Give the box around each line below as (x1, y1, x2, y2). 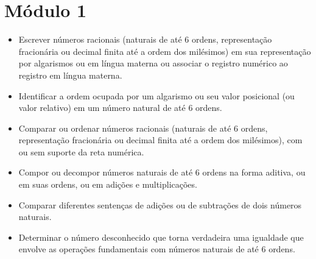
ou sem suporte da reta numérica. (18, 145, 144, 158)
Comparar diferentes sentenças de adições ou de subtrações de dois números (18, 198, 302, 211)
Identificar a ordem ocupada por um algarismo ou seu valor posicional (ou (18, 89, 295, 102)
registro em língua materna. (18, 68, 122, 81)
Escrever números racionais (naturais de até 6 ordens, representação (18, 33, 272, 46)
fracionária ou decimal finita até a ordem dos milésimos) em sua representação (18, 44, 311, 57)
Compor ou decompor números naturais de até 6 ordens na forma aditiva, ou (18, 166, 306, 179)
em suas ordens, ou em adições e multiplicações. (18, 178, 197, 191)
